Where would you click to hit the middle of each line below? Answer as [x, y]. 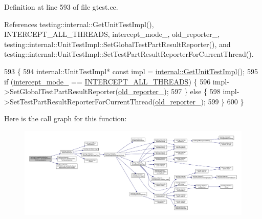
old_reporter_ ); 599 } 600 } [200, 101]
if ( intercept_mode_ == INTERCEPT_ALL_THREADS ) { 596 [107, 81]
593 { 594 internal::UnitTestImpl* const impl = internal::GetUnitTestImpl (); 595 [131, 71]
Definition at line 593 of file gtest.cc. [61, 7]
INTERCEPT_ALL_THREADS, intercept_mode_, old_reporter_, [112, 34]
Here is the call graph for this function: [65, 118]
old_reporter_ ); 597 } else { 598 [169, 91]
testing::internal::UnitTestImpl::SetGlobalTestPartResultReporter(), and [117, 44]
